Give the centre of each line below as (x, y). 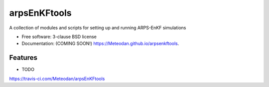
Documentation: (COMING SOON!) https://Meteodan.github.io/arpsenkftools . (100, 43)
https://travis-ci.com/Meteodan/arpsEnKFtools (57, 79)
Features (23, 58)
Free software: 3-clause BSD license (59, 37)
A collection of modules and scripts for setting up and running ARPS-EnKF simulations (98, 28)
